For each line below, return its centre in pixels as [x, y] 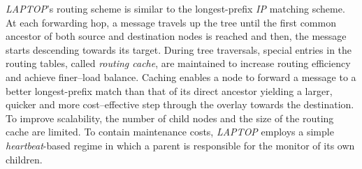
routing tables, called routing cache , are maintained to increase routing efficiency [178, 63]
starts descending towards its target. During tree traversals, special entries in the [179, 49]
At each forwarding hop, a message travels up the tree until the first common [171, 22]
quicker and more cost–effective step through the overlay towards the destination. [180, 104]
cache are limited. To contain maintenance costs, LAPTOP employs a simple [170, 132]
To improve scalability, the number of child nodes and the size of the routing [170, 118]
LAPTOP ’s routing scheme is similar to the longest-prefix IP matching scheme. [175, 8]
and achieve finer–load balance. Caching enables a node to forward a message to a [181, 76]
